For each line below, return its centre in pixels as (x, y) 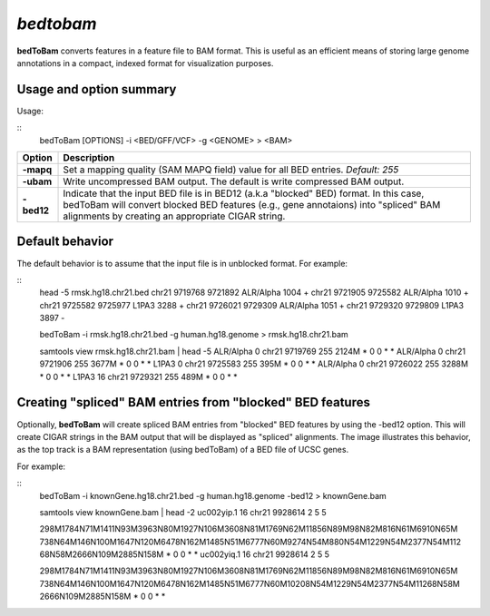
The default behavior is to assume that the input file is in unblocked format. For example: (182, 263)
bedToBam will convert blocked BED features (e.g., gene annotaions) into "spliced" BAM (252, 205)
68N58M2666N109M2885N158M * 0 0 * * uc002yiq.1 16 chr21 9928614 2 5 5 (185, 554)
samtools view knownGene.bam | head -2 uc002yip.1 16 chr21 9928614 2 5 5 (183, 512)
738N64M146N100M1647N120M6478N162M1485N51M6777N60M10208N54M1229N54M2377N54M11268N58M (250, 583)
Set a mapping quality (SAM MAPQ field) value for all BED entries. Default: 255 (231, 170)
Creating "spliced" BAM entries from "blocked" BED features (194, 402)
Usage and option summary (97, 89)
